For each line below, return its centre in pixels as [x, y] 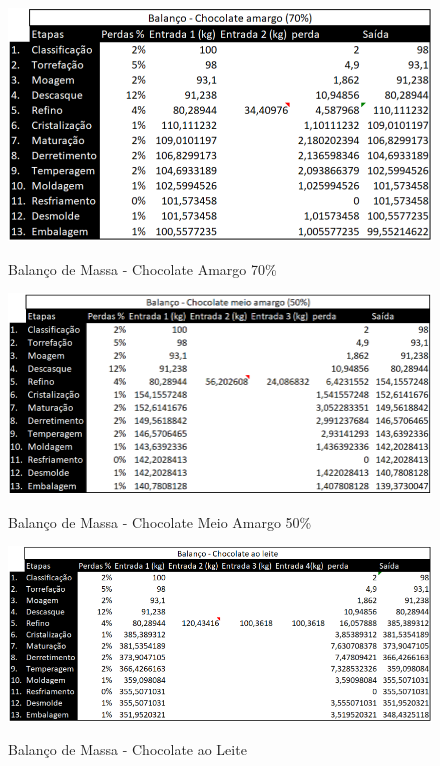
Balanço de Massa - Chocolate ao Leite [127, 749]
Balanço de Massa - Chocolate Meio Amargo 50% [160, 521]
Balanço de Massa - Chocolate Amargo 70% [142, 268]
